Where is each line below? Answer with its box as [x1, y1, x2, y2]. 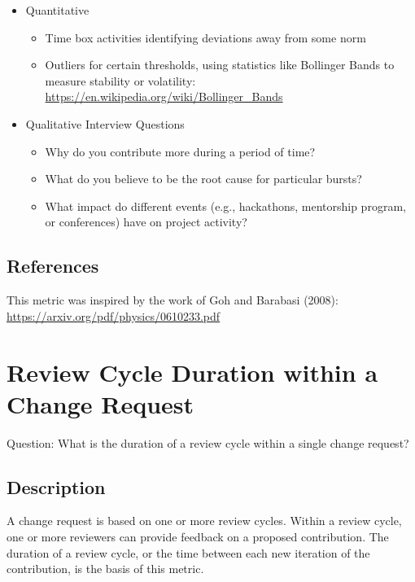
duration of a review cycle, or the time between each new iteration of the [7, 544, 370, 561]
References [7, 253, 99, 278]
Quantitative [25, 2, 90, 18]
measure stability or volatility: [45, 72, 196, 89]
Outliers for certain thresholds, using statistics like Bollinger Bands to [45, 56, 395, 73]
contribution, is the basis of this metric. [7, 560, 204, 577]
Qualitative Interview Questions [25, 115, 185, 132]
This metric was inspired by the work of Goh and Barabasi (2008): [7, 291, 339, 309]
